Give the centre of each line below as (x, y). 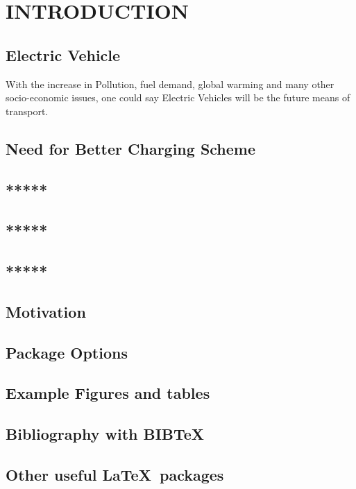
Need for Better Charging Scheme (131, 148)
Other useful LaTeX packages (115, 474)
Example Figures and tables (108, 393)
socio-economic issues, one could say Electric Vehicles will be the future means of (178, 97)
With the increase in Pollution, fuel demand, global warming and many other (170, 84)
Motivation (46, 311)
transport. (27, 111)
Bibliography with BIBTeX (105, 434)
